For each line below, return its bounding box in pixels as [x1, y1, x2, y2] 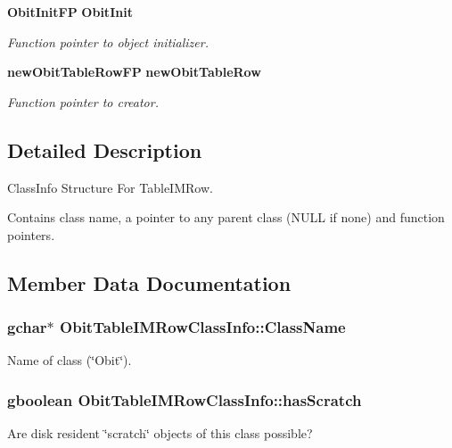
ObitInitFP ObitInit [7, 3, 133, 21]
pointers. [7, 225, 55, 244]
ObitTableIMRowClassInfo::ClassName [60, 316, 346, 338]
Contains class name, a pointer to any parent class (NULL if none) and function [7, 208, 445, 227]
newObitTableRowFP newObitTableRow [7, 62, 261, 81]
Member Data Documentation [7, 269, 292, 296]
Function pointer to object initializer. [7, 32, 209, 51]
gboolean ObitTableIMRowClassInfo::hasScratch [7, 388, 362, 411]
